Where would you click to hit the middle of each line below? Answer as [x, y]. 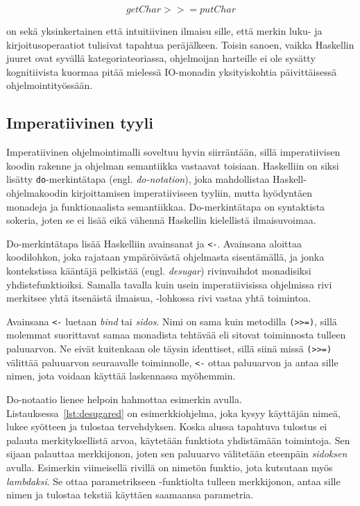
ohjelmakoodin [37, 193]
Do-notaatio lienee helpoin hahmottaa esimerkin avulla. [124, 399]
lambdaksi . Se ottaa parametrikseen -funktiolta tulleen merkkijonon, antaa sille [173, 481]
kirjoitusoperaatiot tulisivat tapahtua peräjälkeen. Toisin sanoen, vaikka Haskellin [180, 44]
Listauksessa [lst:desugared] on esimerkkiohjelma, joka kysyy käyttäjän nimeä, [173, 413]
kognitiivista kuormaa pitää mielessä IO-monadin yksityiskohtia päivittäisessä [172, 71]
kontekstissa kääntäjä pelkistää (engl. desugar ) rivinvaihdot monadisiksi [159, 271]
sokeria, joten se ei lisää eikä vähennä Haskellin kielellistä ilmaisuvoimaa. [161, 220]
